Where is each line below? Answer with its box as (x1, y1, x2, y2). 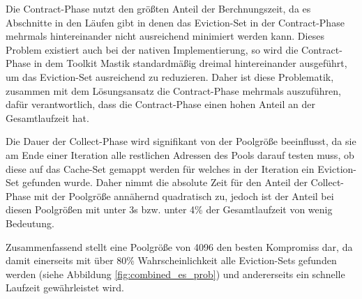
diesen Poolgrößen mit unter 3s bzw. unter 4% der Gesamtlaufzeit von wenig (6, 202, 333, 217)
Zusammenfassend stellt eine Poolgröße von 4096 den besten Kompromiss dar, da (6, 239, 353, 254)
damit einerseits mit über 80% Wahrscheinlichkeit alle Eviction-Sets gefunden (6, 253, 337, 268)
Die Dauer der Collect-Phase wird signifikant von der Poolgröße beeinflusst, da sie (6, 134, 356, 148)
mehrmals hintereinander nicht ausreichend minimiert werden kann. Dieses (6, 29, 324, 43)
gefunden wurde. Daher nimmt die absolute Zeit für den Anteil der (22, 175, 308, 190)
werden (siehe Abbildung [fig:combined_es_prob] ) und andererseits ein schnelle (6, 266, 345, 281)
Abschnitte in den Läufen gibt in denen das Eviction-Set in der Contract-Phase (6, 15, 345, 29)
